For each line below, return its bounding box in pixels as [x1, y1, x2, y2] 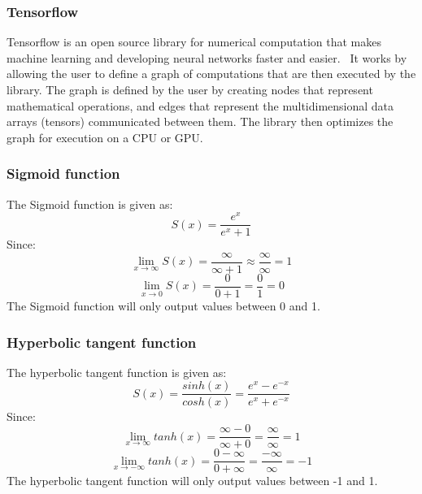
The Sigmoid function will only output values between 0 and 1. [7, 297, 320, 314]
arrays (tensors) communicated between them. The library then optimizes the [7, 113, 394, 130]
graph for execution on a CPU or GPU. [7, 128, 203, 145]
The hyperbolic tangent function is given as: [7, 363, 227, 380]
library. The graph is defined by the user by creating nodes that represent [7, 81, 373, 97]
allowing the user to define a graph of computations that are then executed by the [7, 65, 416, 82]
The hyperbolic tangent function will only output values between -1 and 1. [7, 472, 378, 489]
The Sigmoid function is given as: [7, 195, 173, 212]
